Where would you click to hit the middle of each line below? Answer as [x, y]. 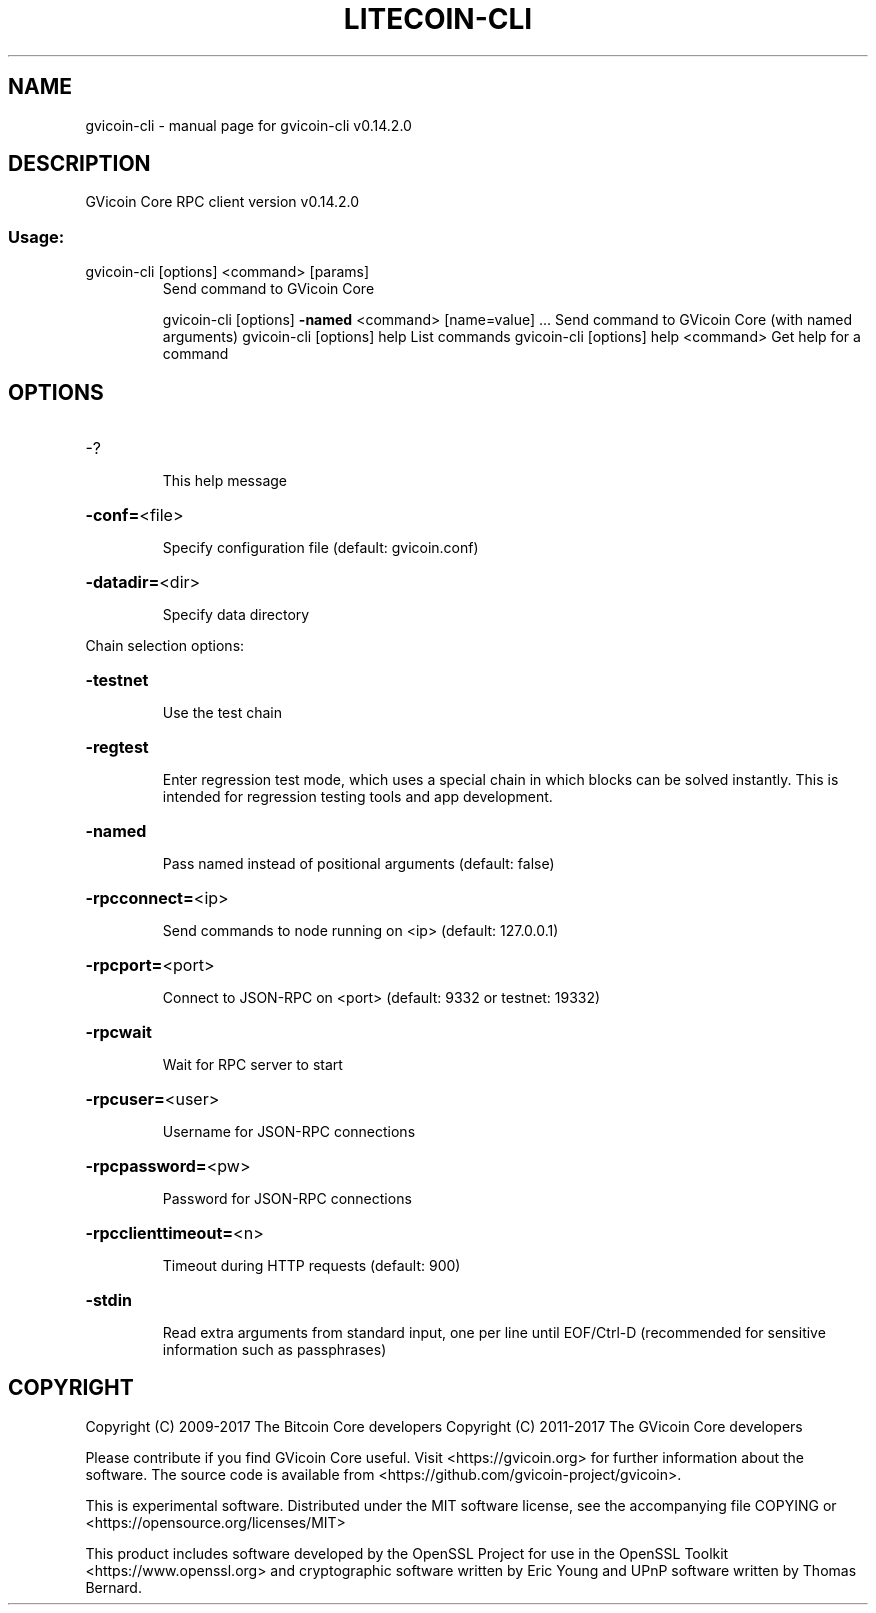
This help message [224, 481]
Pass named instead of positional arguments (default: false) [358, 864]
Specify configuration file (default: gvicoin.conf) [320, 548]
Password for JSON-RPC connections [287, 1199]
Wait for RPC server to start [252, 1065]
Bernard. [113, 1587]
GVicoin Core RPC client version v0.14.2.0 [222, 202]
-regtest [117, 747]
